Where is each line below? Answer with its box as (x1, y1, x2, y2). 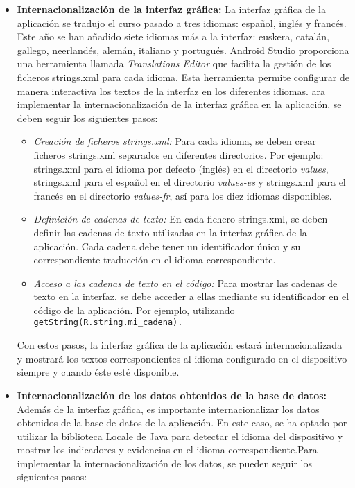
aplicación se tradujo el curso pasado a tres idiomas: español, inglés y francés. (17, 15, 347, 30)
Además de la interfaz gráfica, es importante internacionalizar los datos (17, 401, 320, 416)
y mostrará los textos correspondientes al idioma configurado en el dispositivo (17, 351, 347, 365)
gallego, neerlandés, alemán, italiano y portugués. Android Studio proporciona (17, 42, 349, 57)
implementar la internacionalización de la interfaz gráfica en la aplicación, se (17, 97, 342, 112)
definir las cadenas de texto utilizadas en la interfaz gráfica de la (33, 225, 307, 239)
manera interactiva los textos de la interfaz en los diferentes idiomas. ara (17, 83, 326, 98)
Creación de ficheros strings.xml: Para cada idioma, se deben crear (33, 134, 316, 148)
